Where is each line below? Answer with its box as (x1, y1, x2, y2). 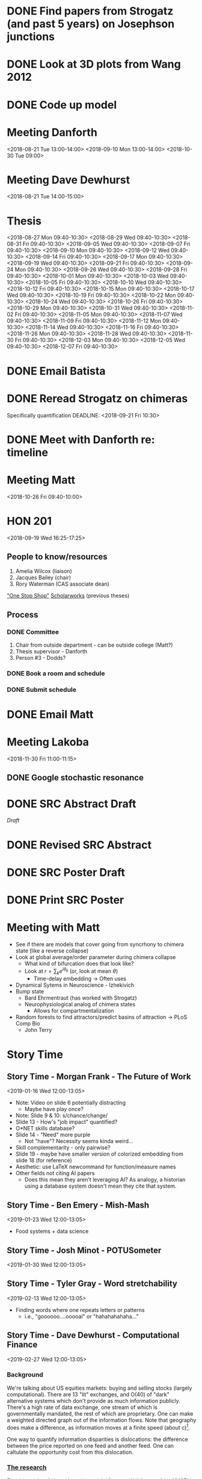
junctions (7, 30, 55, 43)
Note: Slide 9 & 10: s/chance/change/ (15, 1112, 108, 1120)
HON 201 (7, 514, 52, 528)
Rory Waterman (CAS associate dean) (15, 580, 110, 587)
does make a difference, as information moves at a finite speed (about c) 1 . (7, 1422, 190, 1431)
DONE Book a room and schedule (7, 669, 105, 677)
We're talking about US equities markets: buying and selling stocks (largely (7, 1384, 192, 1392)
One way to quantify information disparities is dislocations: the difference (7, 1436, 188, 1443)
